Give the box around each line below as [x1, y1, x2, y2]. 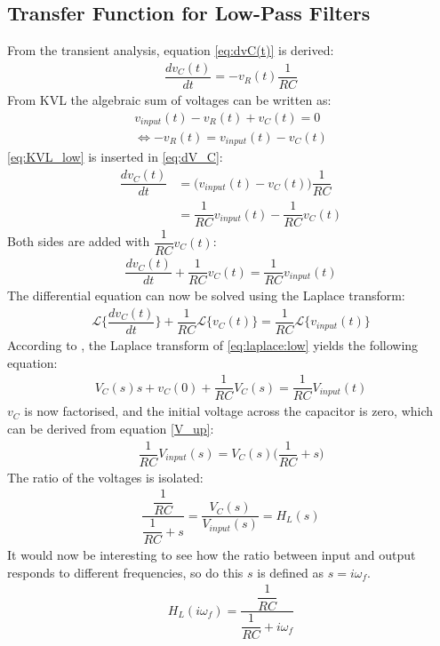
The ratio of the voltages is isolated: [7, 467, 204, 486]
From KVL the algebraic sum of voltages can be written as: [7, 90, 332, 108]
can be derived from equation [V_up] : [7, 419, 214, 437]
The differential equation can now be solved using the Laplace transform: [7, 286, 405, 305]
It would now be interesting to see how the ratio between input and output [7, 546, 416, 564]
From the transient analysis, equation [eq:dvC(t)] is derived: [7, 41, 334, 60]
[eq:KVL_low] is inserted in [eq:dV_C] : [7, 148, 223, 166]
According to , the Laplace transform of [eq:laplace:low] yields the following [7, 336, 419, 355]
